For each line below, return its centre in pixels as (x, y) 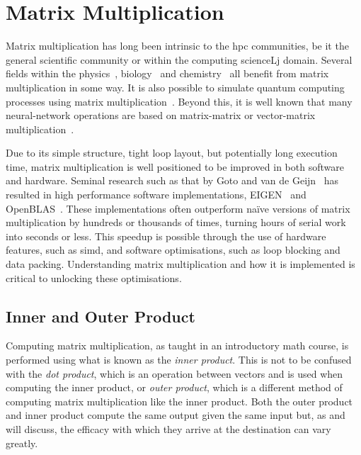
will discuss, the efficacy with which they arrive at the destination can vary (168, 428)
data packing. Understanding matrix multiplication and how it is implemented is (180, 264)
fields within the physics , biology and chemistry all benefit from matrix (167, 73)
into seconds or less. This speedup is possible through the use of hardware (166, 236)
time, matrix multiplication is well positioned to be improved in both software (175, 166)
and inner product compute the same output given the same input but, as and (176, 415)
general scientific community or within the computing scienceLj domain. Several (179, 59)
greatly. (22, 443)
